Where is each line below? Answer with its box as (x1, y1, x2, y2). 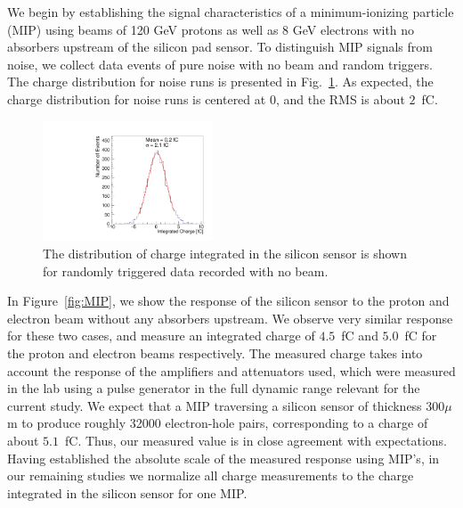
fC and (341, 326, 378, 345)
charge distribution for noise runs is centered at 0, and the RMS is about (7, 89, 405, 108)
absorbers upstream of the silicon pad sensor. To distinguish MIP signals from (7, 37, 433, 56)
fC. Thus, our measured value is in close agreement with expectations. (64, 430, 447, 449)
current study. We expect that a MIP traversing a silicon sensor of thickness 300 (7, 396, 445, 414)
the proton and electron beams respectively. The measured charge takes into (7, 343, 423, 362)
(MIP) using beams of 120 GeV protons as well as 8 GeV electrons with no (7, 20, 415, 38)
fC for (404, 326, 437, 345)
